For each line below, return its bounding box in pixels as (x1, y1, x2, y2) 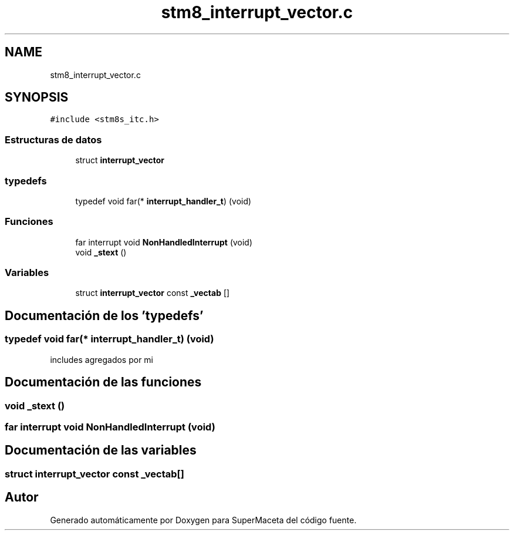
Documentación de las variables (5, 443, 197, 458)
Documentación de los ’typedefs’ (5, 308, 204, 323)
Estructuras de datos (5, 133, 102, 146)
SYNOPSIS (5, 90, 69, 105)
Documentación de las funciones (5, 375, 202, 390)
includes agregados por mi (50, 354, 153, 365)
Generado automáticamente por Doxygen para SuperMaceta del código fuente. (50, 514, 357, 525)
